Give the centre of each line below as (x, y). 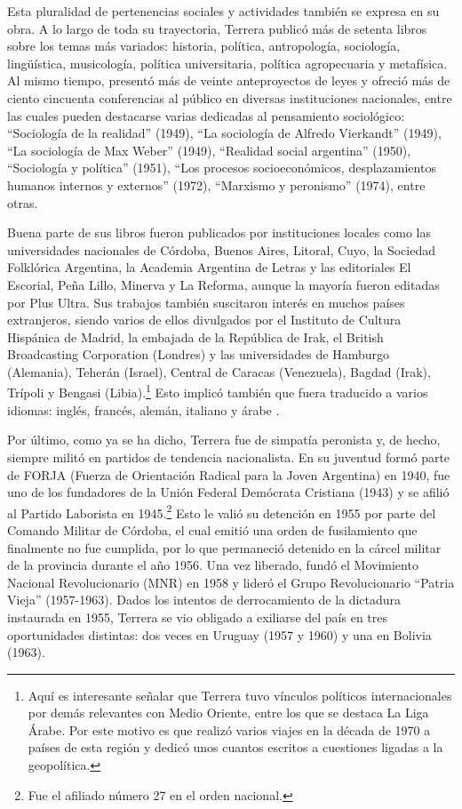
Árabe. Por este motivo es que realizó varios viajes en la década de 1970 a (229, 729)
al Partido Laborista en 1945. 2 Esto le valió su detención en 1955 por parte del (222, 511)
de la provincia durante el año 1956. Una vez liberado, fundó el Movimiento (213, 565)
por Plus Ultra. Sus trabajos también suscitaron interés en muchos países (206, 302)
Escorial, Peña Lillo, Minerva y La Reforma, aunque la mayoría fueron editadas (223, 284)
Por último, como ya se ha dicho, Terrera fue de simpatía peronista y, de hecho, (224, 440)
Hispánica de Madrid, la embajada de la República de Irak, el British (195, 336)
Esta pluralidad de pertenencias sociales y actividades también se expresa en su (223, 11)
